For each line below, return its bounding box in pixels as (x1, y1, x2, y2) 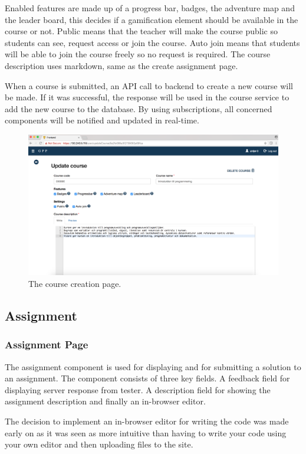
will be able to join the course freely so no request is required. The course (5, 48, 271, 60)
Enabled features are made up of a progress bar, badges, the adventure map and (5, 2, 295, 14)
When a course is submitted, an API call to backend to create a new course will (5, 79, 294, 92)
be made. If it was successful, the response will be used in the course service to (5, 91, 289, 103)
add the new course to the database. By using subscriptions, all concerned (5, 102, 272, 115)
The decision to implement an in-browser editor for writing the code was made (5, 415, 289, 427)
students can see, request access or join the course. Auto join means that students (5, 36, 300, 48)
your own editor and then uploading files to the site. (5, 438, 193, 450)
